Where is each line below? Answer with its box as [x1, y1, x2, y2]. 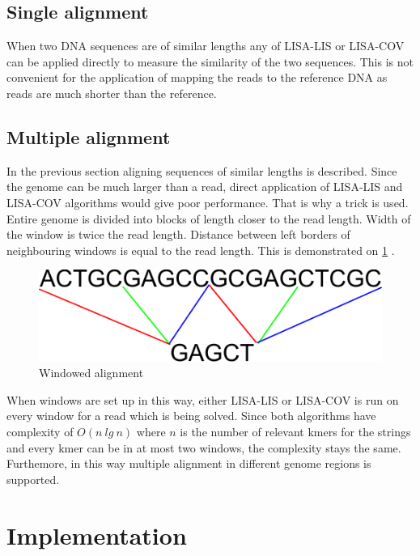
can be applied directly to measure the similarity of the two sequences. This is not [6, 53, 414, 70]
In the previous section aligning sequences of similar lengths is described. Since [6, 162, 397, 179]
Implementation [6, 518, 187, 551]
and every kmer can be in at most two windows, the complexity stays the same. [6, 439, 401, 456]
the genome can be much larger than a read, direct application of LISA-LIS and [6, 178, 403, 195]
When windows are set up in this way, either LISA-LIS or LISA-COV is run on [6, 391, 399, 408]
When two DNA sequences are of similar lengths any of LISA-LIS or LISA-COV [6, 37, 405, 54]
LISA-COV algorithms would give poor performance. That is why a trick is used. [6, 193, 409, 210]
